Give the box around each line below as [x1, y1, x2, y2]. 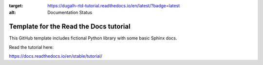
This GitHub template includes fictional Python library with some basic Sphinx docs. [9, 35, 177, 41]
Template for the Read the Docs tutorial [9, 22, 131, 31]
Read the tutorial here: [9, 44, 54, 50]
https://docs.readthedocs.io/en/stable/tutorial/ [9, 53, 102, 59]
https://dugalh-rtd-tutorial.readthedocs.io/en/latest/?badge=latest [47, 3, 180, 8]
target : [9, 3, 23, 8]
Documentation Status [47, 10, 93, 16]
